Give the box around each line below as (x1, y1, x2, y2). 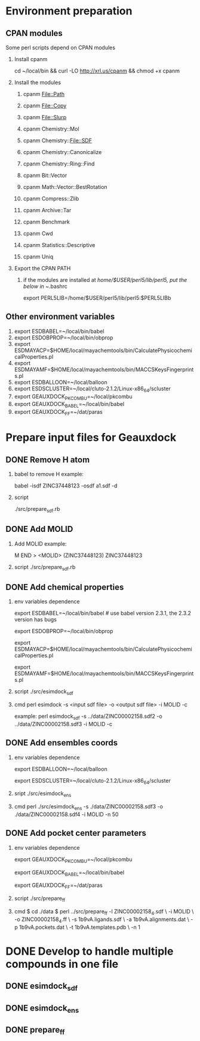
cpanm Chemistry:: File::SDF (23, 137, 92, 144)
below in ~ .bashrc (23, 283, 68, 290)
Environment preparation (5, 4, 133, 18)
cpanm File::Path (23, 91, 65, 97)
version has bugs (14, 616, 57, 623)
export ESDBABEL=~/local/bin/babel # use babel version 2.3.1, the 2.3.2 (14, 610, 192, 617)
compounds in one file (5, 957, 119, 971)
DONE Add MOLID (5, 524, 73, 534)
